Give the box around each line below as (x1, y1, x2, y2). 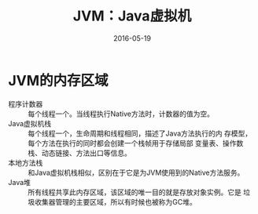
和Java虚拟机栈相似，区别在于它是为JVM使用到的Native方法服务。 (28, 168, 245, 177)
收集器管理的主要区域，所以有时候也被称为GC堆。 (34, 197, 197, 206)
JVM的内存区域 (8, 71, 109, 89)
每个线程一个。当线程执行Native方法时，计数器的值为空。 (28, 109, 215, 118)
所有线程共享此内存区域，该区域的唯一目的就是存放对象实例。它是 (28, 187, 241, 197)
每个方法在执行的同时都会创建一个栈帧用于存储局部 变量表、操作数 (28, 138, 244, 147)
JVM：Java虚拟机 (72, 7, 192, 25)
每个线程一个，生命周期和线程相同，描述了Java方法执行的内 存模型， (28, 129, 252, 138)
